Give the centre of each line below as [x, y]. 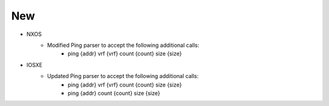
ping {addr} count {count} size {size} [114, 93]
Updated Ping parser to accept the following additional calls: [123, 76]
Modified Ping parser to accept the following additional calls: [123, 45]
